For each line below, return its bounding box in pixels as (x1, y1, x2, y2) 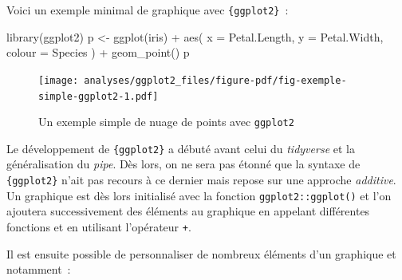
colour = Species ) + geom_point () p (6, 44, 190, 61)
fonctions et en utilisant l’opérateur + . (6, 218, 191, 235)
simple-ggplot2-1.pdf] (38, 90, 159, 102)
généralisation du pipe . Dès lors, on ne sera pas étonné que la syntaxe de (6, 156, 361, 172)
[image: (38, 74, 79, 86)
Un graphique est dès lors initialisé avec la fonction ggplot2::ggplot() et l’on (6, 187, 392, 203)
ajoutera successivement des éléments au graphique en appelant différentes (6, 203, 370, 219)
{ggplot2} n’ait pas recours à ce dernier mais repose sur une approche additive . (6, 172, 396, 188)
